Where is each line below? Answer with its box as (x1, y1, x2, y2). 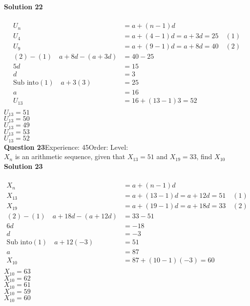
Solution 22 (4, 1, 43, 11)
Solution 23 (4, 161, 43, 171)
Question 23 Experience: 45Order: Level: (4, 141, 128, 152)
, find (196, 151, 212, 162)
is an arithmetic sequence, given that (15, 151, 125, 162)
